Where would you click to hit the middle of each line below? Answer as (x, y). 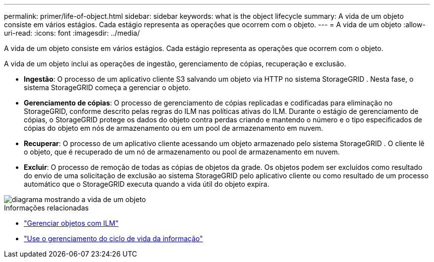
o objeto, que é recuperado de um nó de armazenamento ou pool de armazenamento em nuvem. (182, 152)
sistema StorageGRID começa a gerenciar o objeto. (107, 87)
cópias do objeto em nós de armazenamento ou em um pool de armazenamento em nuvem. (174, 128)
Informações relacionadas (46, 208)
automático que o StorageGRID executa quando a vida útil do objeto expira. (147, 184)
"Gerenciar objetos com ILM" (71, 223)
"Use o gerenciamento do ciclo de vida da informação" (113, 238)
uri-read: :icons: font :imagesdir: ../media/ (72, 33)
